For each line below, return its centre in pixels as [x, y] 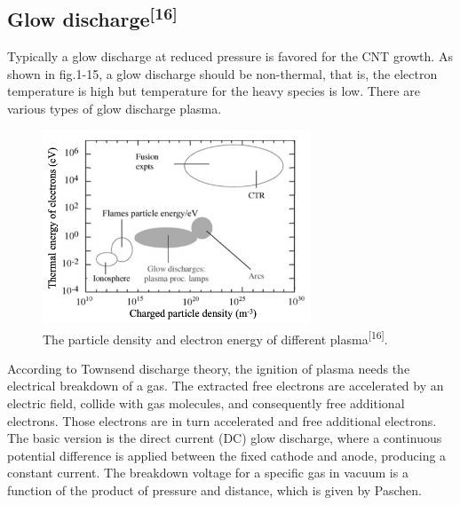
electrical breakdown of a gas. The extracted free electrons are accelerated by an [226, 386]
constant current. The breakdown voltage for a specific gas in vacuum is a [208, 473]
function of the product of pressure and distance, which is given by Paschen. [214, 489]
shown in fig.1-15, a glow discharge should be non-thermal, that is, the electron [222, 73]
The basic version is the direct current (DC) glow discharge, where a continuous [225, 438]
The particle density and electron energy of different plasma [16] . [215, 337]
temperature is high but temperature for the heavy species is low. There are [214, 91]
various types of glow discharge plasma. [115, 108]
